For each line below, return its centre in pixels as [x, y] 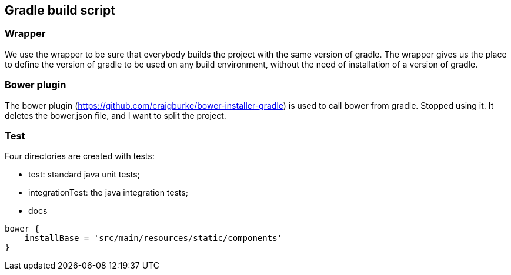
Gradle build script [60, 10]
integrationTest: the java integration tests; [108, 193]
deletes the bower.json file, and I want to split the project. [116, 115]
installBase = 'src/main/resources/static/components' [153, 238]
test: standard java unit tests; [84, 175]
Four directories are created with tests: [80, 156]
